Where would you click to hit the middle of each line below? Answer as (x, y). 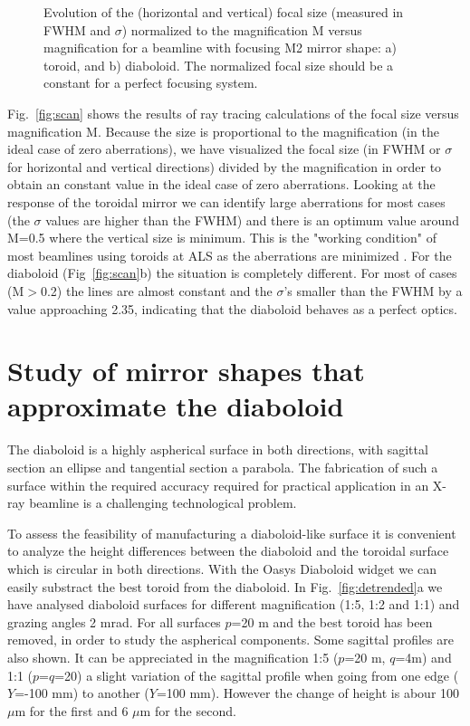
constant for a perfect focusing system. (151, 83)
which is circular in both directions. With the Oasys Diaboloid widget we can (222, 568)
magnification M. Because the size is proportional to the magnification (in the (223, 131)
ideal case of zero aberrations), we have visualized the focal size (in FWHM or (224, 149)
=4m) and (423, 657)
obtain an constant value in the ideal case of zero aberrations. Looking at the (221, 184)
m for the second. (188, 710)
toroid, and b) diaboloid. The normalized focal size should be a (219, 65)
